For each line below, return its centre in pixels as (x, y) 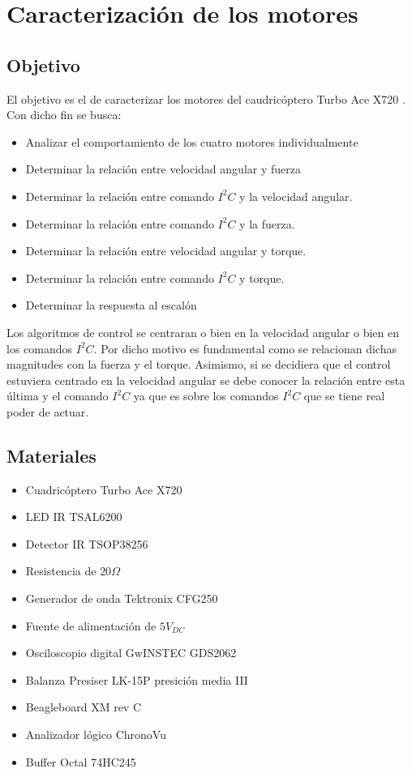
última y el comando (58, 396)
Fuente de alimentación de (91, 625)
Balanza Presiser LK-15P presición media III (137, 679)
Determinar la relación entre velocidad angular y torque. (166, 251)
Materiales (51, 455)
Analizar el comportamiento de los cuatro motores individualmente (192, 141)
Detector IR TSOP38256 (87, 543)
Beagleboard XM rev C (84, 707)
